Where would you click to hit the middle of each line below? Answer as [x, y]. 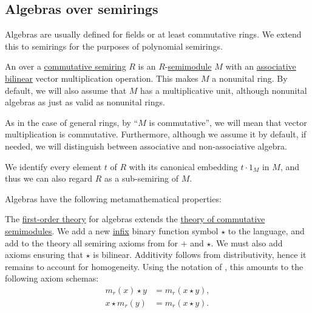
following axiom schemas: [52, 278]
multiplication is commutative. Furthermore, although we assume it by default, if [156, 134]
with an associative [261, 66]
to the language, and [266, 230]
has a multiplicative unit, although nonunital [224, 90]
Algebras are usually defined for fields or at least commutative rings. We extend [153, 34]
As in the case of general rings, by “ [72, 122]
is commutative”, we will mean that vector [228, 122]
